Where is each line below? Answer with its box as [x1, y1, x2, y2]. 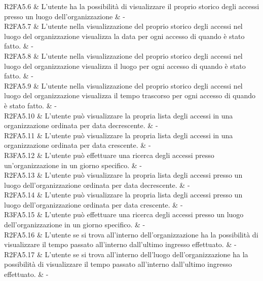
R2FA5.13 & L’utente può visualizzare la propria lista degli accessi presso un [4, 170, 243, 180]
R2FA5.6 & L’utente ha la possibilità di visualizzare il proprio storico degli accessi [4, 1, 259, 11]
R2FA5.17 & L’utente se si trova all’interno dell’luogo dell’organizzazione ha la [4, 249, 248, 259]
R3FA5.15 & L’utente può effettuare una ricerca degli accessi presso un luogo [4, 209, 244, 220]
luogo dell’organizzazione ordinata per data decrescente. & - [4, 179, 190, 190]
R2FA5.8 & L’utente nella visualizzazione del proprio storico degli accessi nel [4, 50, 243, 61]
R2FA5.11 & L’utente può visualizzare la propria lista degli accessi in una [4, 130, 233, 140]
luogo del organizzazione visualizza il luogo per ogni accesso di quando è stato [4, 60, 246, 71]
